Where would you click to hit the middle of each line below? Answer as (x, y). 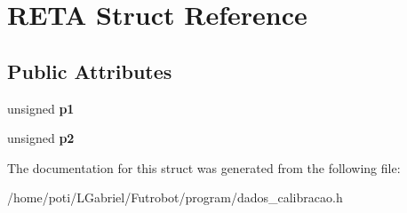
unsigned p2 (41, 138)
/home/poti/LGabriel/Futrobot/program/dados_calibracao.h (175, 197)
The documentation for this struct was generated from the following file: (204, 167)
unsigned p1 (41, 108)
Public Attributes (90, 71)
